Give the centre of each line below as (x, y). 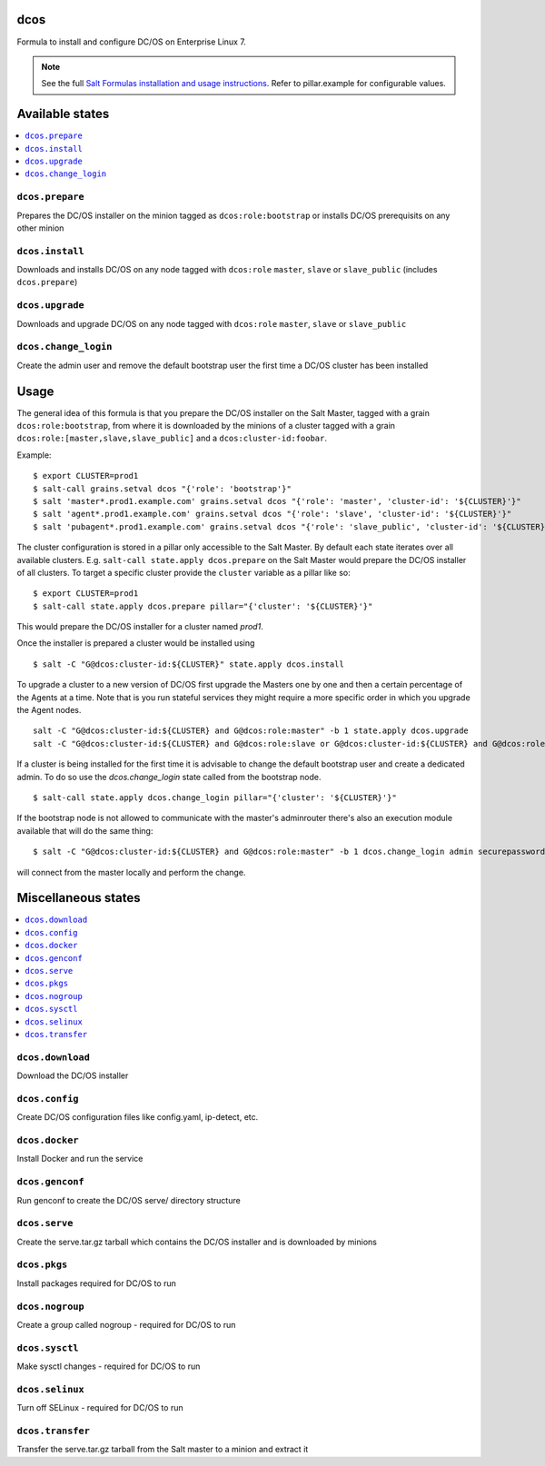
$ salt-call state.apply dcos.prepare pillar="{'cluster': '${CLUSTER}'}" (203, 606)
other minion (40, 228)
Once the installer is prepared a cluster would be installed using (136, 643)
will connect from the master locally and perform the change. (131, 872)
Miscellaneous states (79, 898)
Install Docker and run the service (80, 1159)
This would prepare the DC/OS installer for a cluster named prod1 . (140, 627)
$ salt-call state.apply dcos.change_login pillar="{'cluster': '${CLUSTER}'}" (215, 798)
